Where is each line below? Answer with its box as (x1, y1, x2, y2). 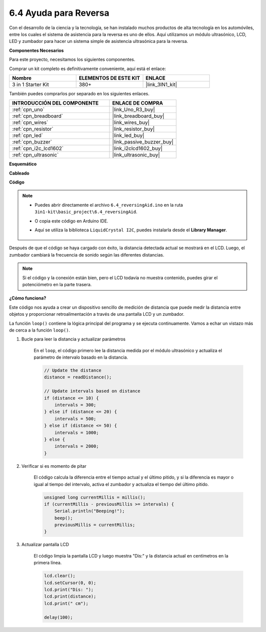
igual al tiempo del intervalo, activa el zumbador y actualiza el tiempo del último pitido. (33, 481, 209, 487)
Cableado (9, 170, 30, 176)
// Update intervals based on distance (44, 388, 140, 394)
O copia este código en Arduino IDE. (34, 218, 108, 224)
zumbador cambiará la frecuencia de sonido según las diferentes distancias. (9, 252, 165, 258)
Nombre (12, 74, 32, 81)
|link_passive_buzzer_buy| (112, 139, 173, 146)
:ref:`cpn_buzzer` (12, 139, 52, 146)
